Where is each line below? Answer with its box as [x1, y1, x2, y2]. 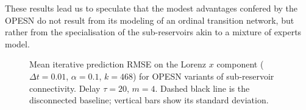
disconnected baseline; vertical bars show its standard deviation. [29, 94, 269, 106]
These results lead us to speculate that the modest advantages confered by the [5, 2, 298, 14]
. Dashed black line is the [155, 81, 250, 94]
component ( [216, 58, 264, 70]
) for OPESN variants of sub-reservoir [132, 69, 274, 82]
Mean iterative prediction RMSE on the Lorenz [29, 58, 207, 70]
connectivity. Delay [29, 81, 101, 94]
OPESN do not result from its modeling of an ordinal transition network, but [5, 13, 294, 26]
